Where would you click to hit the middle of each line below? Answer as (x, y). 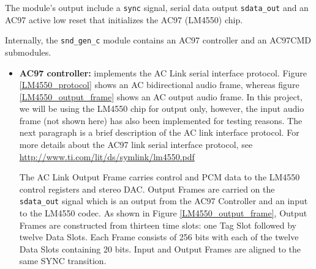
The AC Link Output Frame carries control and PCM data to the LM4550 (160, 177)
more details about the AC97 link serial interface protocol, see (136, 145)
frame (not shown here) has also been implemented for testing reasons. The (161, 120)
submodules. (28, 52)
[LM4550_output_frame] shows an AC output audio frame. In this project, (161, 96)
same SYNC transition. (63, 261)
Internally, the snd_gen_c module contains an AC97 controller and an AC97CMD (158, 40)
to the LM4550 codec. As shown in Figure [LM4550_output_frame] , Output (163, 213)
